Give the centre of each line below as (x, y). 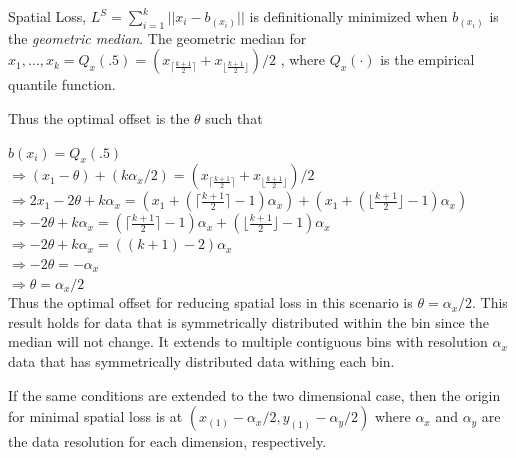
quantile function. (62, 84)
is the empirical (427, 59)
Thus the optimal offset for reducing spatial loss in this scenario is (210, 302)
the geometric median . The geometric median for (157, 37)
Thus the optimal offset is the (99, 117)
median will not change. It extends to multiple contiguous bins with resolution (248, 341)
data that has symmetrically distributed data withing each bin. (201, 360)
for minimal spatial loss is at (95, 416)
